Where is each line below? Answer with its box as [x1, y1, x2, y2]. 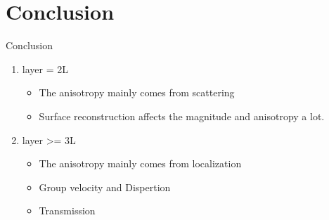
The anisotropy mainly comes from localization [39, 156, 242, 171]
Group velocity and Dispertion [39, 179, 171, 194]
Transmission [39, 203, 96, 218]
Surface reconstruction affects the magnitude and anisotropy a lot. [39, 108, 325, 123]
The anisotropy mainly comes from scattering [39, 85, 235, 100]
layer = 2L [22, 61, 68, 76]
